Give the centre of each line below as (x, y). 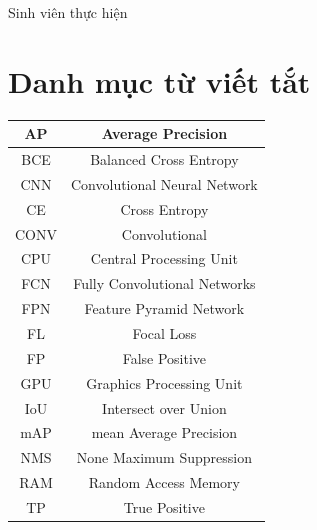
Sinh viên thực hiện (68, 12)
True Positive (164, 506)
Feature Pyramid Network (164, 308)
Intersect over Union (164, 407)
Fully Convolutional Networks (164, 283)
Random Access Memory (164, 482)
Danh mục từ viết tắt (159, 80)
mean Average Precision (164, 432)
